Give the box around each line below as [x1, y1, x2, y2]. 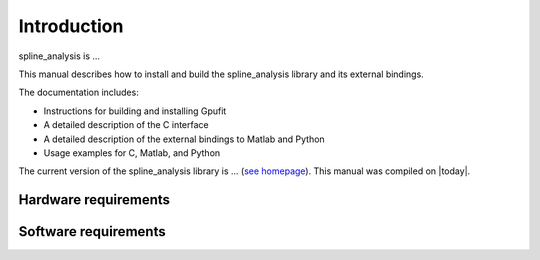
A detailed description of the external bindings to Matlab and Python [43, 133, 325, 145]
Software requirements [18, 223, 166, 240]
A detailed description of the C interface [43, 119, 209, 131]
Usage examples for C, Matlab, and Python [43, 146, 221, 159]
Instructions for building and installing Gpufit [43, 105, 227, 117]
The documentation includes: [18, 86, 139, 99]
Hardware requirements [18, 191, 170, 209]
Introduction [18, 15, 124, 37]
